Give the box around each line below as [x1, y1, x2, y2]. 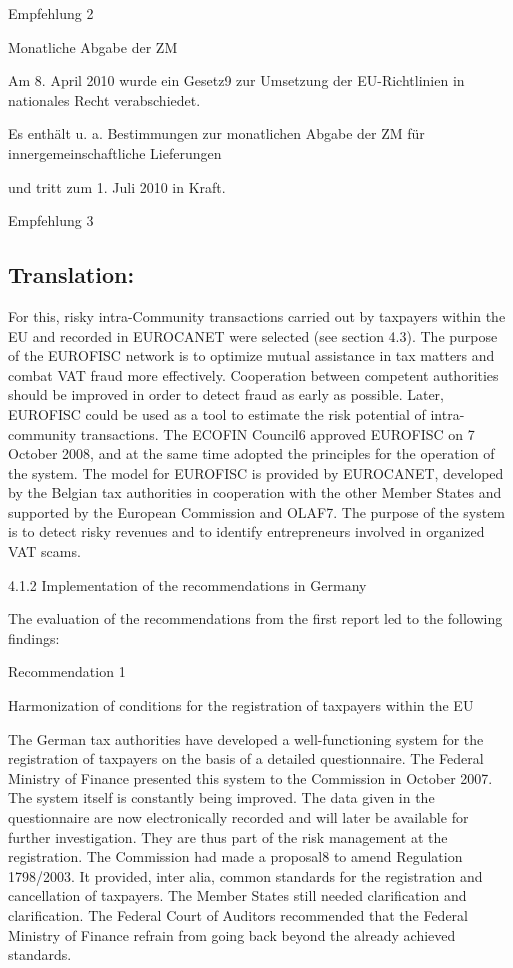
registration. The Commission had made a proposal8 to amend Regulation [8, 846, 463, 867]
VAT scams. [8, 541, 81, 562]
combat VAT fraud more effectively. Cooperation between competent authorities [8, 364, 499, 385]
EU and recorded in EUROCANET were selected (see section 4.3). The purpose [8, 325, 498, 346]
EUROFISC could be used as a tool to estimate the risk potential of [8, 403, 426, 424]
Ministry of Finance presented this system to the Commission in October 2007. [8, 767, 493, 788]
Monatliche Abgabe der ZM [8, 36, 178, 57]
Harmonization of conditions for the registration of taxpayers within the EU [8, 695, 474, 716]
